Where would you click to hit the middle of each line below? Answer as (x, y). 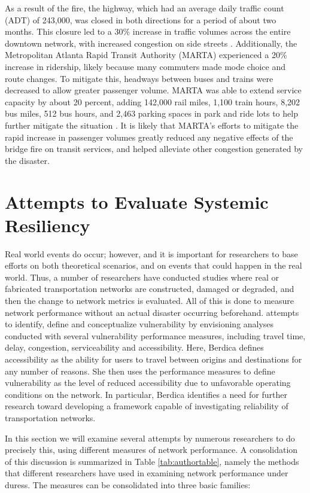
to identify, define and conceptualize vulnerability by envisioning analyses (139, 324)
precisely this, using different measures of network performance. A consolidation (151, 450)
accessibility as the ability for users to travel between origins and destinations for (154, 359)
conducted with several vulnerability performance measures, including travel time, (155, 335)
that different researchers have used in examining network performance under (147, 473)
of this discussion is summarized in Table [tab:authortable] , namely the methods (152, 461)
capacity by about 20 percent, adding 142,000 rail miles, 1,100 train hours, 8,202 (153, 101)
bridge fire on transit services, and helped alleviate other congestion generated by (154, 149)
